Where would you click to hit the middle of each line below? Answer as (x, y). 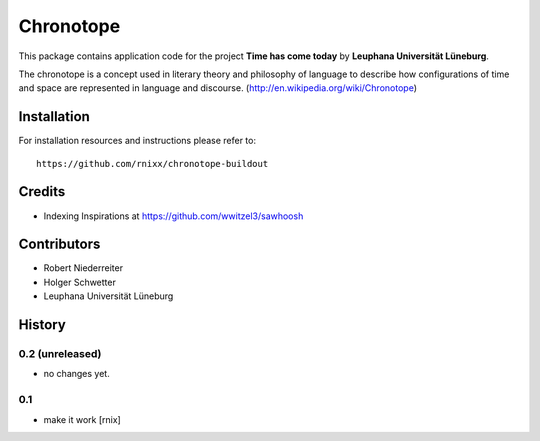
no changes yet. (76, 374)
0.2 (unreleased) (60, 353)
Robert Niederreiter (83, 268)
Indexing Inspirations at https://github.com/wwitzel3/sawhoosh (173, 216)
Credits (42, 191)
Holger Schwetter (80, 282)
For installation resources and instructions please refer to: (137, 141)
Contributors (59, 244)
